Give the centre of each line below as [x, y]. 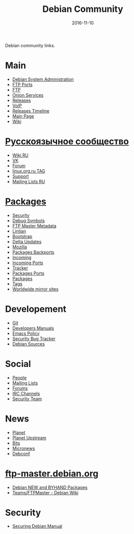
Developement [36, 309]
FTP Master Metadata [34, 226]
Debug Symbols [29, 220]
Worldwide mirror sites [35, 289]
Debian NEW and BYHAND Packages [50, 487]
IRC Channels [26, 393]
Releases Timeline [31, 111]
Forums [20, 388]
